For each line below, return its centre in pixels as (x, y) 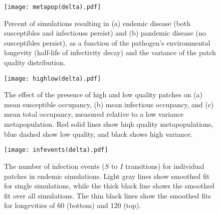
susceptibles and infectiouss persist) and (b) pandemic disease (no (105, 33)
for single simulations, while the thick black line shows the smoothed (109, 186)
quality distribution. (35, 62)
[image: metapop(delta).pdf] (53, 7)
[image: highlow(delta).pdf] (53, 78)
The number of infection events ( (54, 166)
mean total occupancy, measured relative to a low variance (94, 114)
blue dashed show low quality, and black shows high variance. (98, 134)
